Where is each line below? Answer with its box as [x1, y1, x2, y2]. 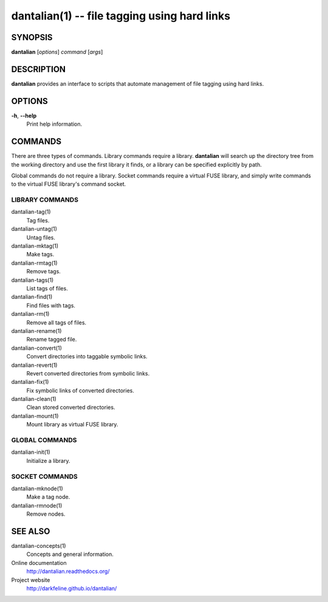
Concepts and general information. [26, 550, 114, 558]
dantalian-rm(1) [11, 310, 50, 318]
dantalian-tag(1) [11, 208, 51, 216]
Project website [11, 576, 50, 583]
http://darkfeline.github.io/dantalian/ [26, 584, 117, 592]
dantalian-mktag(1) [11, 242, 59, 250]
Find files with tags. [26, 301, 76, 309]
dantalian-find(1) [11, 293, 53, 301]
